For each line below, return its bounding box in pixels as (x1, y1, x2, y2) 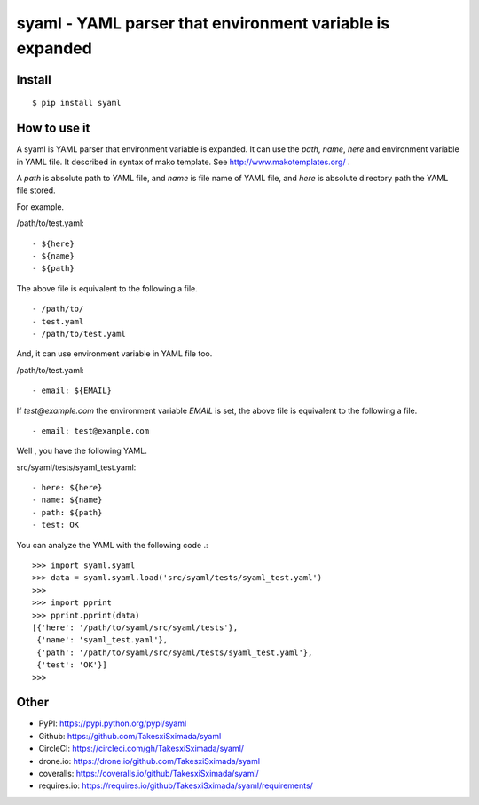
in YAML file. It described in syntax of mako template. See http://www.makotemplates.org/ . (16, 156, 350, 167)
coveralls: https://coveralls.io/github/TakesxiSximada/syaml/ (38, 769, 259, 779)
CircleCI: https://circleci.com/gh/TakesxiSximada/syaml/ (38, 743, 244, 754)
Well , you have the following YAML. (16, 445, 148, 457)
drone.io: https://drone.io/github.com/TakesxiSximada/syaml (38, 755, 261, 766)
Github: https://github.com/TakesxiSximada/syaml (38, 730, 222, 741)
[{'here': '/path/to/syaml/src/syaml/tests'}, (32, 622, 239, 633)
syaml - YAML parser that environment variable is (16, 13, 390, 33)
